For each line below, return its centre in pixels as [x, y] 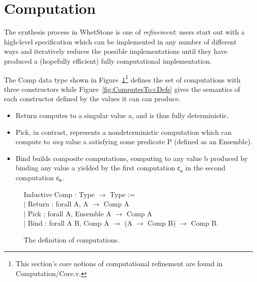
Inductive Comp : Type [59, 194]
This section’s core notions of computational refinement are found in [119, 263]
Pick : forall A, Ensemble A [70, 213]
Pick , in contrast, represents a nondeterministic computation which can [124, 132]
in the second [205, 168]
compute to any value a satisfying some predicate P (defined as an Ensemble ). [134, 141]
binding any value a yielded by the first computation [95, 168]
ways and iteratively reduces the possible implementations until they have [116, 51]
